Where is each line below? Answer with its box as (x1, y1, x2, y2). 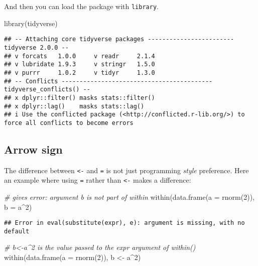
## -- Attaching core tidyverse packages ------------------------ (4, 36, 234, 43)
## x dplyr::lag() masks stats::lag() (4, 102, 145, 110)
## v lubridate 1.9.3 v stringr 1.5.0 (4, 61, 155, 68)
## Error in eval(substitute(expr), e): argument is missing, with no (4, 219, 245, 227)
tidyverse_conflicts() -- (4, 86, 90, 93)
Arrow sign (4, 141, 63, 157)
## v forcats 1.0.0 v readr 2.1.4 (4, 52, 155, 60)
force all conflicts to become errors (4, 119, 134, 126)
